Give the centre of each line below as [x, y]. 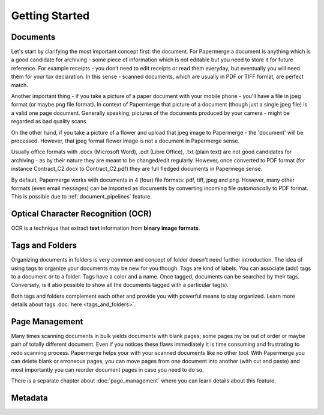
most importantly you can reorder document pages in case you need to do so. [107, 369]
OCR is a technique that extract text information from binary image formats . [106, 228]
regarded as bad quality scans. [49, 121]
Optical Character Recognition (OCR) [82, 214]
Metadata [29, 398]
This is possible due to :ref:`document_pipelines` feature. [82, 197]
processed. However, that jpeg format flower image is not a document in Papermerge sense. [125, 141]
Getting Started [50, 16]
